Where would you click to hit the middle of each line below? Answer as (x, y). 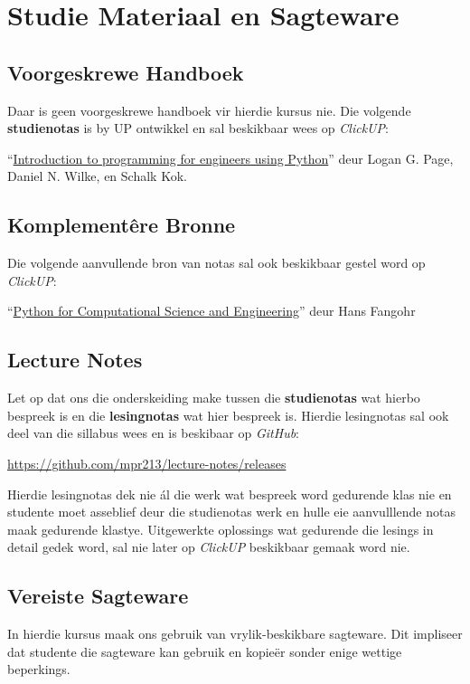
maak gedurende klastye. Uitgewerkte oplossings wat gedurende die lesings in (221, 529)
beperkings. (39, 669)
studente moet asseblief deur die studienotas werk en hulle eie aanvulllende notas (231, 512)
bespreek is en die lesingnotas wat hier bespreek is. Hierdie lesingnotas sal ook (228, 415)
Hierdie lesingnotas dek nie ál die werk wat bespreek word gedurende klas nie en (230, 494)
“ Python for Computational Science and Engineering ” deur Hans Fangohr (211, 311)
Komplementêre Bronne (122, 225)
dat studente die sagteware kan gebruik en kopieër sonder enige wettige (205, 651)
